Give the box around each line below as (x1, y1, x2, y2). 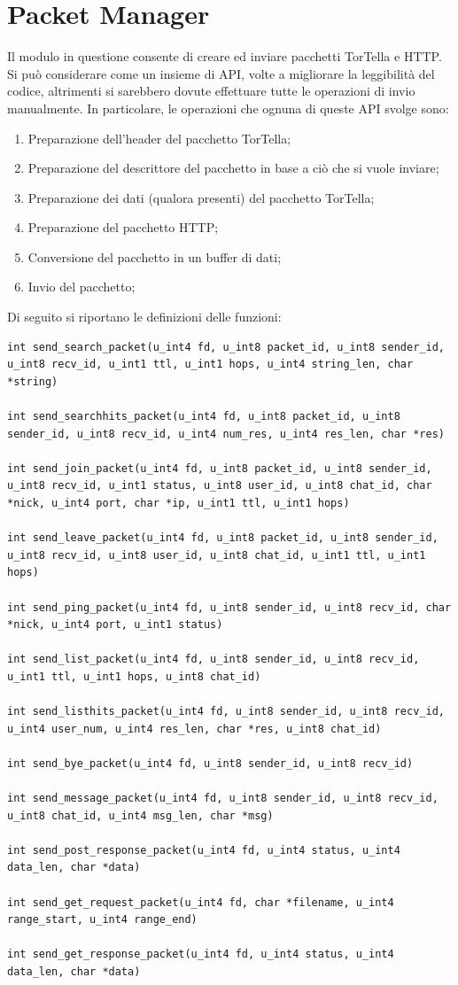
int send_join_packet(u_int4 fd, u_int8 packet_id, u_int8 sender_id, (7, 461, 432, 475)
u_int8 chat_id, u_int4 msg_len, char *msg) (7, 809, 274, 822)
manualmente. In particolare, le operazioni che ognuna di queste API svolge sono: (7, 98, 449, 117)
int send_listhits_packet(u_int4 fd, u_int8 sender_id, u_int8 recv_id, (7, 705, 445, 718)
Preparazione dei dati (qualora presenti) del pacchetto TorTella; (27, 188, 375, 206)
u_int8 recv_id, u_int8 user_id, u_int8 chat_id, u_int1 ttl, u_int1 (7, 548, 426, 562)
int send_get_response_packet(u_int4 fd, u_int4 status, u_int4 (7, 948, 394, 961)
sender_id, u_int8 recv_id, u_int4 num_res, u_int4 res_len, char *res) (7, 427, 445, 440)
